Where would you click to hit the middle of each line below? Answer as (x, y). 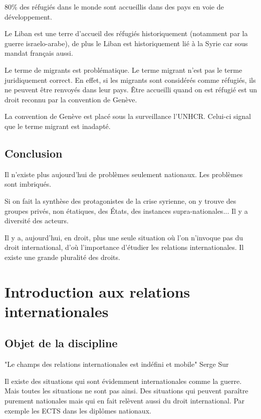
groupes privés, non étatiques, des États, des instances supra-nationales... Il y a (126, 211)
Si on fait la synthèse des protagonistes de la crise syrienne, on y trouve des (120, 200)
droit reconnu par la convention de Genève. (71, 99)
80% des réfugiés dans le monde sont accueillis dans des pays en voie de (114, 7)
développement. (28, 16)
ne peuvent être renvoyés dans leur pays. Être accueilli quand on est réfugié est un (131, 90)
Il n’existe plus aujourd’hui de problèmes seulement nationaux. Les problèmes (124, 174)
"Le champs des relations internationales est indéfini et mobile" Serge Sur (117, 364)
